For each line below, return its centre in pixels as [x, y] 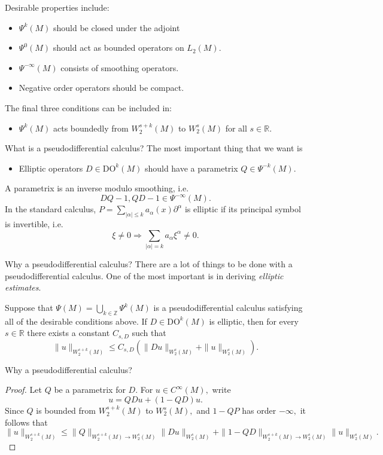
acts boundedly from [91, 128]
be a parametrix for [90, 390]
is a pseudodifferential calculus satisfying [228, 307]
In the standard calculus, [51, 209]
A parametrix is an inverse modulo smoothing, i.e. [97, 188]
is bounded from [66, 410]
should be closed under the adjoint [116, 27]
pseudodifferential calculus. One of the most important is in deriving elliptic [144, 275]
